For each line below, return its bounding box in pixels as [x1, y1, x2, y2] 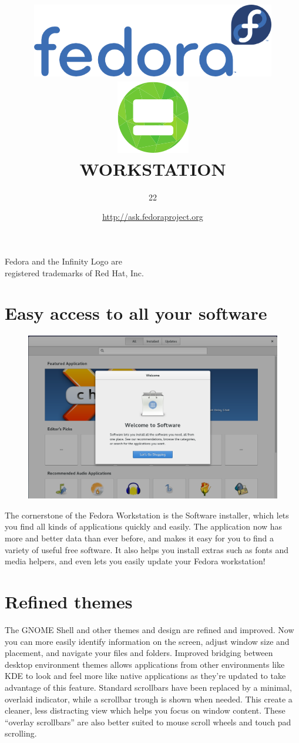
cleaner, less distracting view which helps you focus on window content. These [5, 704, 285, 717]
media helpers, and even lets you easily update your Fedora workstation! [5, 555, 266, 567]
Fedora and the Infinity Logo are [5, 255, 122, 267]
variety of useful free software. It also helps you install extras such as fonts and [5, 543, 289, 555]
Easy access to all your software [5, 301, 267, 325]
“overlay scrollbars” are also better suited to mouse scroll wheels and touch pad [5, 715, 291, 728]
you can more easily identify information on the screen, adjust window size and [5, 635, 290, 647]
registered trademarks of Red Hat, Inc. [5, 266, 144, 279]
